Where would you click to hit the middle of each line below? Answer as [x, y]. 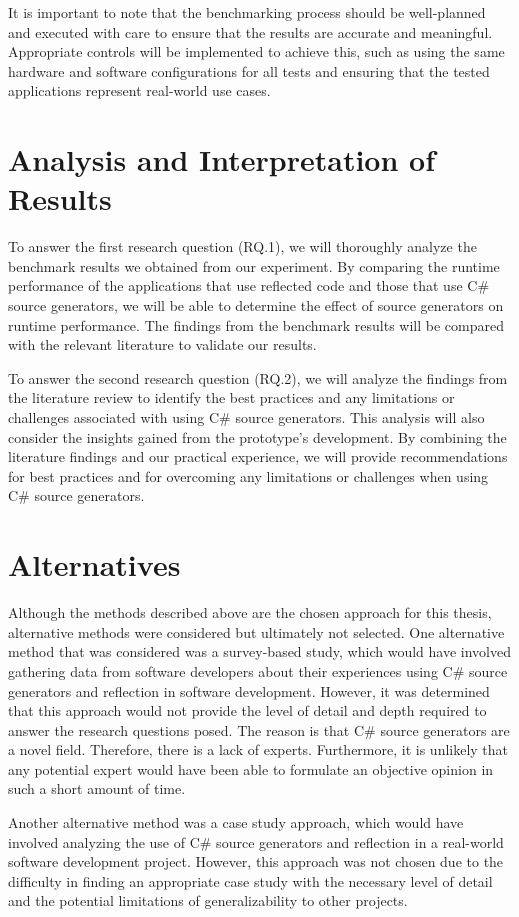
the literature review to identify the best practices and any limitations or [231, 397]
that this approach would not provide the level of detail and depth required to [247, 710]
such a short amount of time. [97, 788]
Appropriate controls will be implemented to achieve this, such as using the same [256, 51]
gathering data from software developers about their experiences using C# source [258, 670]
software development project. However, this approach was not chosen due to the [256, 861]
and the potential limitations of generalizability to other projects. [208, 900]
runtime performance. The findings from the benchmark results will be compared [256, 324]
